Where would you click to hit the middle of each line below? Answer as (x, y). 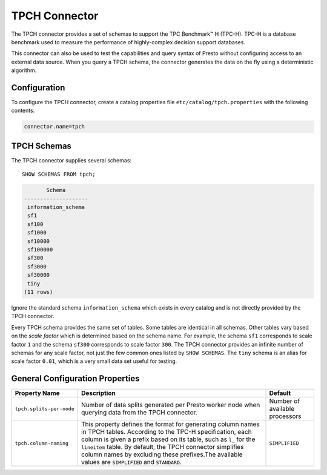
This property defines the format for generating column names (170, 424)
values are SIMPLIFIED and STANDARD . (131, 462)
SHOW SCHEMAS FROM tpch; (59, 174)
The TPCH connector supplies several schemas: (71, 160)
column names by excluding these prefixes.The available (162, 454)
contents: (23, 111)
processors (285, 416)
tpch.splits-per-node (45, 409)
